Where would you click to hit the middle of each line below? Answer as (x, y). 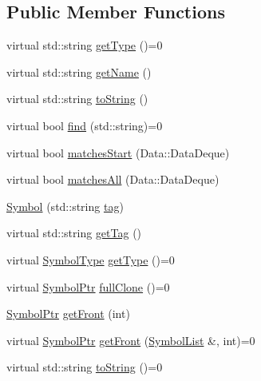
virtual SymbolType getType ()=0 (91, 259)
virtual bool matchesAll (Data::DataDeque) (113, 179)
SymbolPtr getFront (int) (68, 314)
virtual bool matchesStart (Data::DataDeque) (118, 152)
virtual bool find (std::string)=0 (85, 125)
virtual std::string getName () (79, 71)
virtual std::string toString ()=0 (85, 367)
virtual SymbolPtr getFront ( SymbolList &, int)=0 (131, 340)
